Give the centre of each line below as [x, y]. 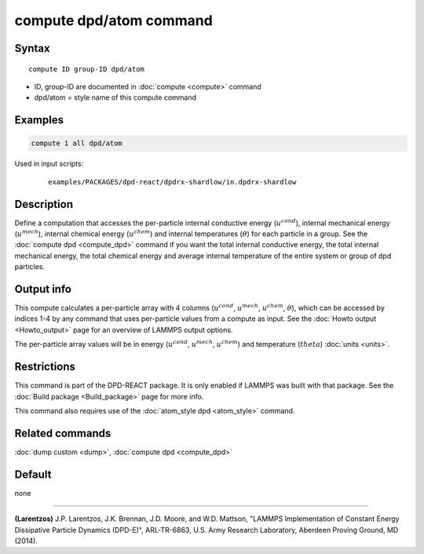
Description [44, 204]
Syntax [32, 48]
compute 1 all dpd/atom [77, 144]
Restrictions [45, 367]
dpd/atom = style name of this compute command [115, 97]
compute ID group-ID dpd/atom [87, 69]
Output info [43, 289]
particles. [30, 267]
